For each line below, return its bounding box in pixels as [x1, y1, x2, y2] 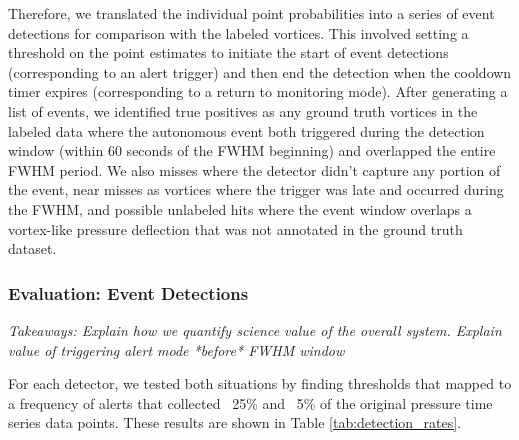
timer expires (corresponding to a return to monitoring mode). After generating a [8, 81, 508, 102]
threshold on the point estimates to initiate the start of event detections [8, 42, 449, 63]
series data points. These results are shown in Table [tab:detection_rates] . [8, 412, 462, 433]
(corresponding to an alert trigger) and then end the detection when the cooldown [8, 61, 512, 82]
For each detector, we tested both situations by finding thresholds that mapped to [8, 373, 512, 394]
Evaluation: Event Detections [8, 280, 249, 305]
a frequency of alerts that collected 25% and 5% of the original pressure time [8, 392, 493, 413]
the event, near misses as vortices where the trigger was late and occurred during [8, 179, 504, 200]
